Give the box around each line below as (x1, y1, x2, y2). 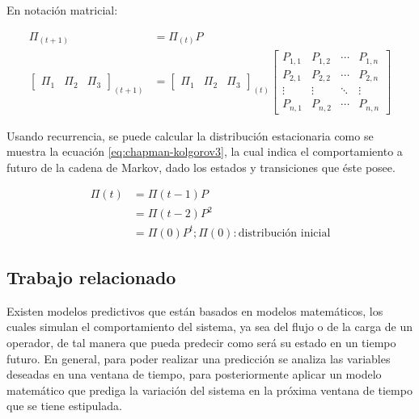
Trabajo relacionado (6, 264, 176, 289)
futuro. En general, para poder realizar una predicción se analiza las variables (6, 350, 391, 367)
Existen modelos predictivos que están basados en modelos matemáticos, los (6, 302, 383, 319)
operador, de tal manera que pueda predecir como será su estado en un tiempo (6, 333, 396, 350)
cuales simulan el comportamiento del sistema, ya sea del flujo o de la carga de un (6, 318, 413, 335)
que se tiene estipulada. (6, 397, 122, 414)
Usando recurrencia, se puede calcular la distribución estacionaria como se (6, 127, 374, 144)
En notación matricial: (6, 2, 118, 18)
